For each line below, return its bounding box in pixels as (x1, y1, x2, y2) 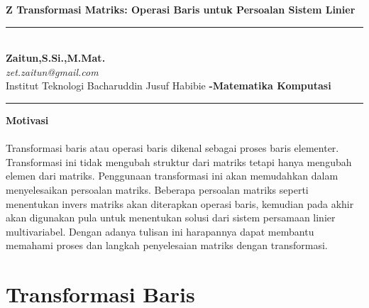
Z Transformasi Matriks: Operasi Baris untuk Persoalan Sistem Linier (6, 2, 356, 16)
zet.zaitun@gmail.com (6, 64, 99, 79)
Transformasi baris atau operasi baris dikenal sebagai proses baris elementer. (6, 141, 339, 155)
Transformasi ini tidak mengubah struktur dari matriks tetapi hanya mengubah (6, 154, 352, 169)
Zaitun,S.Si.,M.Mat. (6, 50, 106, 65)
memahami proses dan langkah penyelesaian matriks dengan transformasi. (6, 238, 328, 253)
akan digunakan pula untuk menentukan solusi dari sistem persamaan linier (6, 210, 336, 225)
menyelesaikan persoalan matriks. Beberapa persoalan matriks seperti (6, 182, 309, 197)
